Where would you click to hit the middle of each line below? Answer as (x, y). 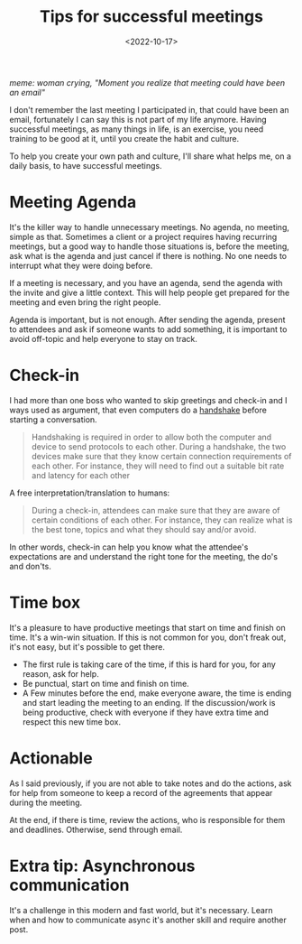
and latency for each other (81, 475)
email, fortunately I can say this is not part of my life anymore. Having (138, 119)
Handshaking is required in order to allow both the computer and (151, 437)
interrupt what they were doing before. (81, 265)
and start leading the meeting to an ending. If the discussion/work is (149, 702)
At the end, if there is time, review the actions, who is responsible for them (147, 819)
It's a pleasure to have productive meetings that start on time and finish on (147, 627)
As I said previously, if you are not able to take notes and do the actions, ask (151, 783)
